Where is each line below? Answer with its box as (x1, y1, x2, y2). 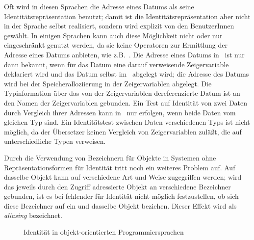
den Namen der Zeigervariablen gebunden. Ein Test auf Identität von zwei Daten (4, 97, 248, 107)
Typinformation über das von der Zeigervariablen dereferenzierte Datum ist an (4, 88, 240, 98)
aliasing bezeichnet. (4, 210, 62, 220)
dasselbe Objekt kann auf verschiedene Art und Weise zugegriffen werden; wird (4, 172, 242, 182)
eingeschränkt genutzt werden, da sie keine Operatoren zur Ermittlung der (4, 40, 228, 50)
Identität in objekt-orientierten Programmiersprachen (24, 227, 184, 237)
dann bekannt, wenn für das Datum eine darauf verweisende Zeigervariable (4, 59, 229, 69)
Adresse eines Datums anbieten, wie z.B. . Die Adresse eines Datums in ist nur (4, 49, 245, 59)
